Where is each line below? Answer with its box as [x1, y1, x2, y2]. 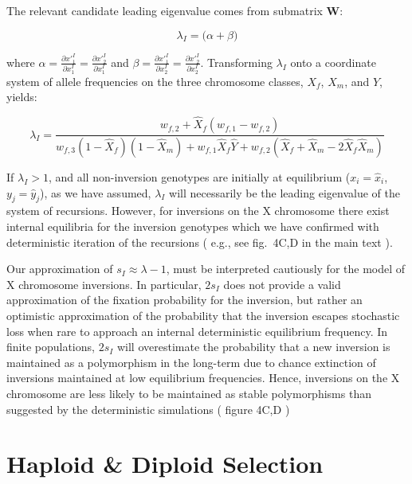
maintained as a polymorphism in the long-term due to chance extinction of [6, 353, 376, 370]
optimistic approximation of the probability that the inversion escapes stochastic [6, 306, 400, 323]
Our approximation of [6, 260, 113, 277]
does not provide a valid [223, 275, 341, 292]
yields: [6, 88, 37, 105]
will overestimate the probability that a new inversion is [116, 338, 390, 355]
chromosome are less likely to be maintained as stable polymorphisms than [6, 384, 371, 401]
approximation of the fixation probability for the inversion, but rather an [6, 291, 363, 308]
